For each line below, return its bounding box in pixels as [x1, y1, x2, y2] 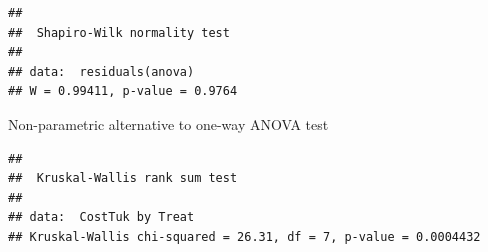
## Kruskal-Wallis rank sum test [8, 171, 238, 186]
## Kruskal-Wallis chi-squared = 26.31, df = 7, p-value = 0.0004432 [8, 229, 481, 244]
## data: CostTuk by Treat [8, 210, 195, 225]
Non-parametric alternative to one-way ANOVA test [8, 113, 329, 134]
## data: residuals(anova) [8, 64, 195, 79]
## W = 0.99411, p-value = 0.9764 [8, 84, 238, 99]
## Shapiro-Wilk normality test [8, 25, 230, 40]
